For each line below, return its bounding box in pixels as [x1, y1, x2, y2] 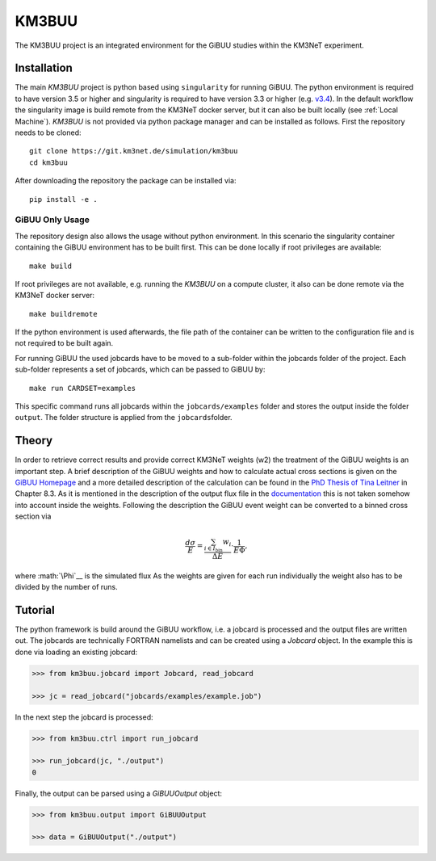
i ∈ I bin [203, 544, 224, 553]
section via [15, 511, 52, 521]
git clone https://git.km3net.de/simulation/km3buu [29, 146, 238, 156]
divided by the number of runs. [15, 582, 119, 592]
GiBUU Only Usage [15, 214, 90, 225]
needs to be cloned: [15, 128, 82, 137]
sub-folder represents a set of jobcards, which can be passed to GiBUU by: [15, 364, 266, 375]
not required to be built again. [15, 338, 114, 348]
